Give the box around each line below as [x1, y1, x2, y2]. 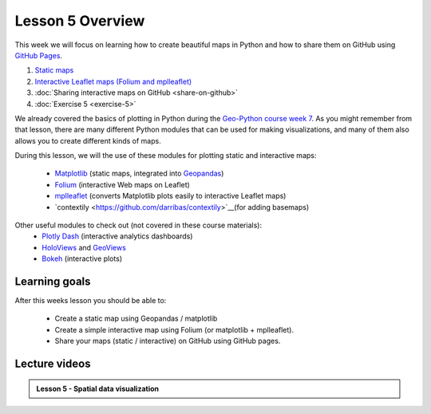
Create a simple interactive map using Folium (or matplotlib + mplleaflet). [54, 325, 295, 334]
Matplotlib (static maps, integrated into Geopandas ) [54, 168, 224, 179]
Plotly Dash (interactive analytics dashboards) [42, 231, 193, 241]
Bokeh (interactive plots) [42, 254, 123, 263]
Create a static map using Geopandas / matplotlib [54, 313, 218, 323]
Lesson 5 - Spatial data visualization [36, 384, 160, 393]
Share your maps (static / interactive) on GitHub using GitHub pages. [54, 336, 281, 346]
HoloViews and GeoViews [42, 242, 127, 252]
